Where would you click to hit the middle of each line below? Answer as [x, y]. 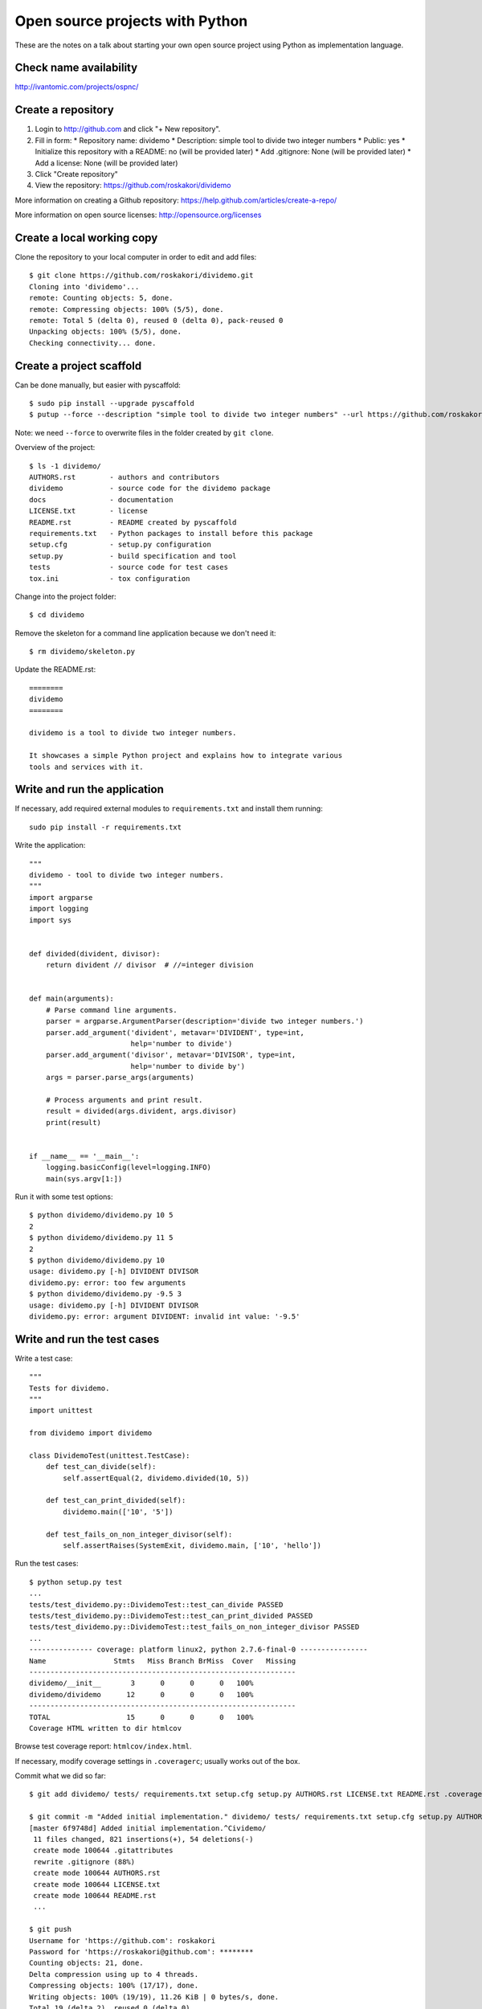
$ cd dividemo [57, 615]
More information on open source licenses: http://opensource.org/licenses [138, 215]
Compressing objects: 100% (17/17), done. [114, 1986]
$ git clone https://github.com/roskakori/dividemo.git [141, 276]
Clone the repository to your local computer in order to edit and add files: [136, 257]
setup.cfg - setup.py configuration [120, 545]
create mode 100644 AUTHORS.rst [97, 1873]
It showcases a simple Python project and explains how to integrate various [186, 756]
